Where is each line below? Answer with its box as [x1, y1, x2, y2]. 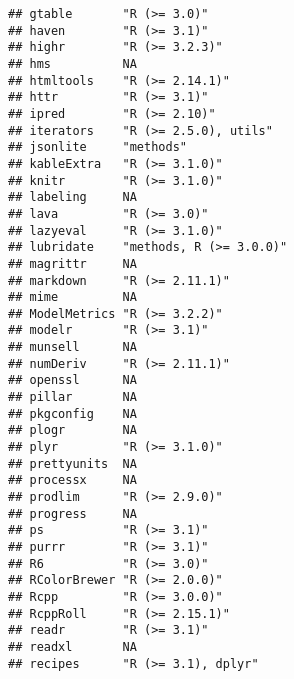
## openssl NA [8, 373, 137, 388]
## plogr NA [8, 423, 137, 438]
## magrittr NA [8, 256, 137, 271]
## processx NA [8, 473, 137, 488]
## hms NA [8, 56, 137, 71]
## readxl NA [8, 639, 137, 654]
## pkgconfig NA [8, 406, 137, 421]
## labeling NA [8, 190, 137, 205]
